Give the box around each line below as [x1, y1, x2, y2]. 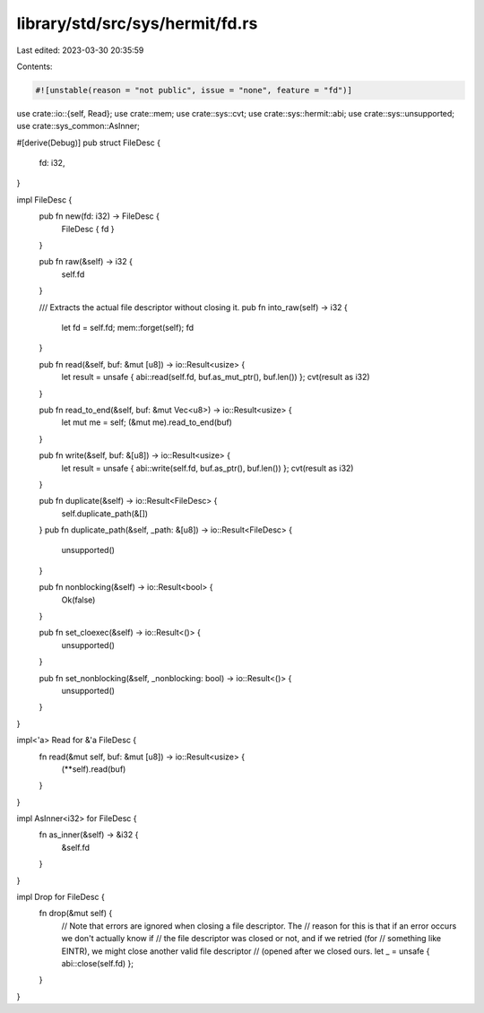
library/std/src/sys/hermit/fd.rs [16, 13, 258, 33]
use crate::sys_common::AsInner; [16, 121, 141, 132]
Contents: [16, 61, 53, 72]
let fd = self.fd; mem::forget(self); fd [61, 322, 194, 333]
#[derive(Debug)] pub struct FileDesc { [16, 137, 161, 148]
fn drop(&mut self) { [39, 908, 113, 919]
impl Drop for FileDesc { [16, 892, 105, 903]
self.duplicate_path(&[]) [61, 507, 148, 519]
